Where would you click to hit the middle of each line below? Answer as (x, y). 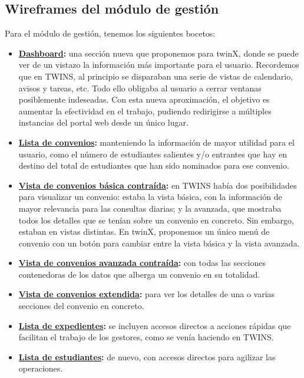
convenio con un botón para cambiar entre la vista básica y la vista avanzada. (159, 243)
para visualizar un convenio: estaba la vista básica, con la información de (150, 197)
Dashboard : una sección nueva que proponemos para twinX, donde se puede (158, 53)
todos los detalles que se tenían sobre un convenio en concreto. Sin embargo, (156, 220)
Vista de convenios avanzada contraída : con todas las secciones (142, 263)
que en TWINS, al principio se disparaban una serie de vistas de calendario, (156, 76)
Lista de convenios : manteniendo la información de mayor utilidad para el (156, 142)
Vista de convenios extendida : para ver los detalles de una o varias (147, 294)
